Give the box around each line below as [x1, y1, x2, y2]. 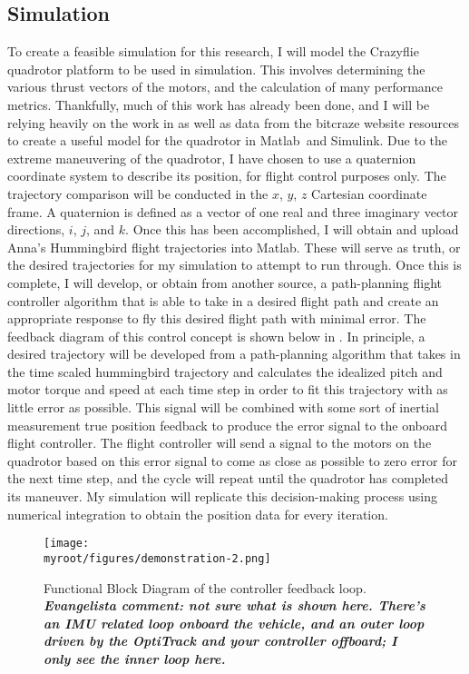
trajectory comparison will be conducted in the [7, 183, 269, 203]
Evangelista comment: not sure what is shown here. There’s [44, 596, 425, 615]
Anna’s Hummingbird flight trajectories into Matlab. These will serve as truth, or [7, 237, 461, 256]
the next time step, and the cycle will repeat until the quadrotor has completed [7, 469, 448, 488]
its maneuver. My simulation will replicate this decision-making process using [7, 487, 437, 506]
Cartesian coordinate [311, 183, 427, 203]
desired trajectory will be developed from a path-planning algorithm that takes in [7, 344, 461, 363]
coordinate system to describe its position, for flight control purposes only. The [7, 166, 446, 185]
